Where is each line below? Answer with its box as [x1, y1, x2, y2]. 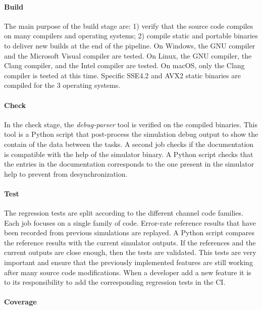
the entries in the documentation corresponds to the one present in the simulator [4, 159, 254, 169]
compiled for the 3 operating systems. [4, 80, 121, 90]
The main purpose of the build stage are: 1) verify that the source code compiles [4, 20, 253, 31]
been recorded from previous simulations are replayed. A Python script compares [4, 227, 254, 238]
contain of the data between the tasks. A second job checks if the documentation [4, 138, 254, 149]
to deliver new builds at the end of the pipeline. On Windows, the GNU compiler [4, 40, 255, 50]
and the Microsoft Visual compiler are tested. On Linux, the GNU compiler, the [4, 50, 252, 61]
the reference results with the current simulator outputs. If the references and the [4, 237, 256, 247]
